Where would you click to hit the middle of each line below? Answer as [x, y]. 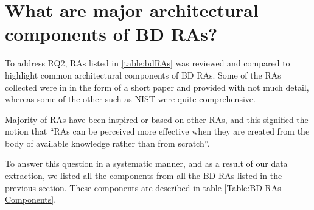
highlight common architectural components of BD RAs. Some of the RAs [143, 75]
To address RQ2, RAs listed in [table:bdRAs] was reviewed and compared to [148, 63]
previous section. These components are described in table [113, 187]
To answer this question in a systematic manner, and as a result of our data [146, 163]
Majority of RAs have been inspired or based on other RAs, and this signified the [157, 119]
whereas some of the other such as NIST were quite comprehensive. [130, 99]
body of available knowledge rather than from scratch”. [107, 143]
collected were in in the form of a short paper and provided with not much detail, [157, 87]
